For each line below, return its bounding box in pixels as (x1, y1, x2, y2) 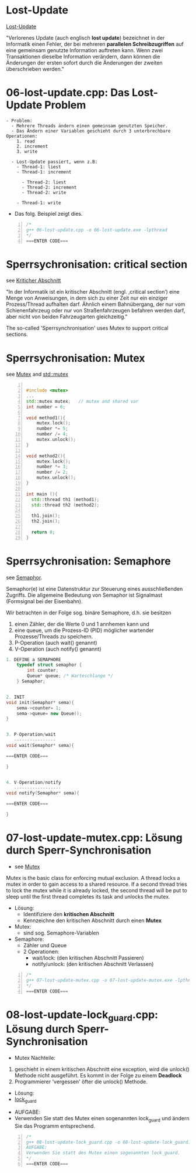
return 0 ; (31, 529, 55, 535)
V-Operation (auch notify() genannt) (14, 645, 101, 652)
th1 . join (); (31, 513, 61, 519)
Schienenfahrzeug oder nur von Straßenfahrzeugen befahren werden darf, (6, 307, 185, 314)
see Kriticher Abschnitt (6, 277, 61, 284)
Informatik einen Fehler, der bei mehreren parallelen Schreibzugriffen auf (6, 40, 184, 47)
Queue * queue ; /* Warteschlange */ (27, 673, 114, 679)
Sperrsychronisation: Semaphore (6, 555, 171, 567)
